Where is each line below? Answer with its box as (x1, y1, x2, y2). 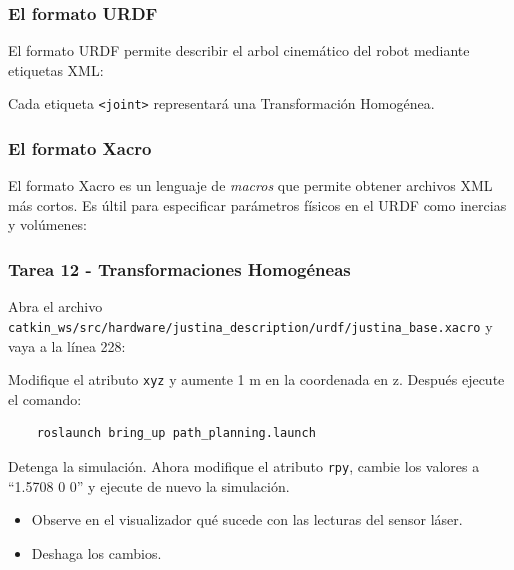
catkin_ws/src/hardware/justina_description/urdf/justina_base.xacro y (8, 315, 493, 336)
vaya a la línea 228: (8, 335, 126, 356)
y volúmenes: (8, 214, 88, 235)
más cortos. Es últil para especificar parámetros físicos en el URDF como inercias (8, 194, 507, 215)
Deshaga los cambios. (31, 542, 162, 563)
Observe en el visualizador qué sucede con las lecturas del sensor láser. (31, 509, 463, 530)
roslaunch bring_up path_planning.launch (36, 426, 316, 441)
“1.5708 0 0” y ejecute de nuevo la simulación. (8, 475, 290, 496)
